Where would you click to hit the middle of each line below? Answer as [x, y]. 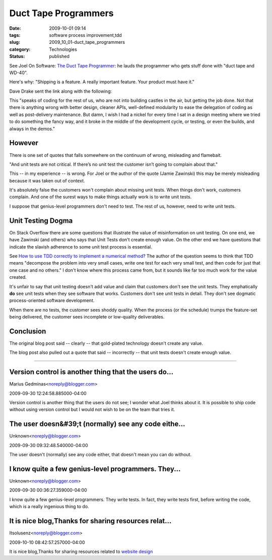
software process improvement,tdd [85, 35]
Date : [15, 28]
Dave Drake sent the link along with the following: [61, 91]
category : [20, 49]
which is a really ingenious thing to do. [49, 507]
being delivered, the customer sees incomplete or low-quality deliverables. [87, 317]
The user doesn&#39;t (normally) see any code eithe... [97, 424]
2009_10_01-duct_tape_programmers [87, 42]
